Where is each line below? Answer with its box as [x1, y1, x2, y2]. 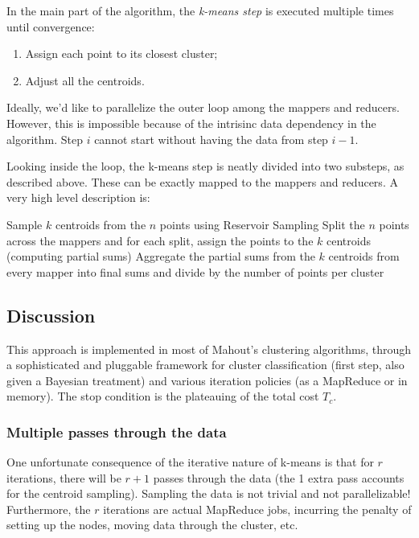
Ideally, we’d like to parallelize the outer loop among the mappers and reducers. [6, 99, 400, 116]
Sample [6, 216, 43, 232]
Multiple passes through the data [6, 421, 227, 441]
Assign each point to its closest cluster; [25, 45, 218, 62]
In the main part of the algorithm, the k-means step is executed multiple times [6, 2, 394, 18]
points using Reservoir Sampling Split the [159, 216, 365, 232]
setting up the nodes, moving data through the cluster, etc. [6, 516, 298, 533]
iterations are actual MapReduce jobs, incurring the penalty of [103, 500, 412, 517]
